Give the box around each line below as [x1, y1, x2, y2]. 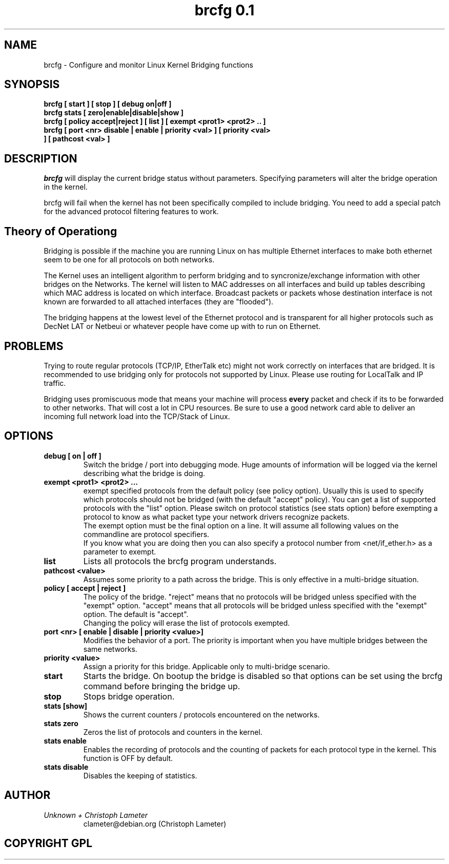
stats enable [44, 736, 87, 745]
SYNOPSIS [4, 78, 60, 91]
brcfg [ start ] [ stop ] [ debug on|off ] [44, 99, 172, 109]
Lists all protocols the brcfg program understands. [83, 556, 277, 566]
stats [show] [44, 701, 88, 710]
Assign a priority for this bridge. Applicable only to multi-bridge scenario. [83, 662, 330, 671]
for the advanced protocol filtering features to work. [44, 207, 219, 216]
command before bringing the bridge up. [83, 681, 240, 691]
